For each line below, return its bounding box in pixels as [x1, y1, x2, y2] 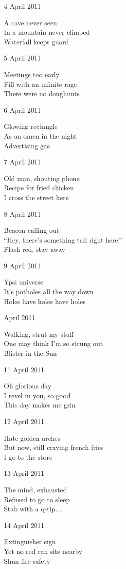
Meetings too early [4, 69, 60, 79]
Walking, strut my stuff [4, 328, 74, 339]
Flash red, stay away [4, 244, 65, 254]
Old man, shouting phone [4, 173, 80, 183]
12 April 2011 [4, 416, 44, 426]
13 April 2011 [4, 468, 44, 478]
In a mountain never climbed [4, 27, 90, 37]
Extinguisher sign [4, 536, 56, 547]
